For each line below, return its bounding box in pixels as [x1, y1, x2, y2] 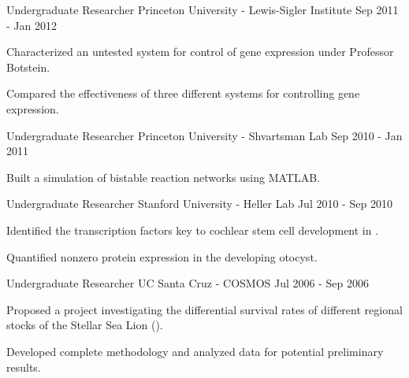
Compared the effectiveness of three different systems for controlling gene [6, 85, 360, 102]
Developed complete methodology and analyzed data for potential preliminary [6, 343, 384, 359]
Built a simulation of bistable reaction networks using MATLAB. [6, 169, 321, 185]
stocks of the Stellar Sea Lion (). [6, 317, 163, 333]
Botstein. [6, 58, 50, 75]
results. [6, 358, 41, 375]
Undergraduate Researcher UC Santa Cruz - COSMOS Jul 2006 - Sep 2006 [6, 275, 369, 291]
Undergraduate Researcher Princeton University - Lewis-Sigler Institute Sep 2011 [6, 2, 399, 17]
